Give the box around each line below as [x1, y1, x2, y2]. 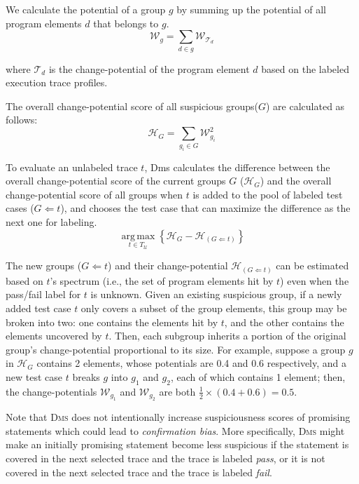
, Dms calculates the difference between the [144, 159, 330, 174]
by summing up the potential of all [176, 2, 326, 16]
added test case [6, 300, 71, 315]
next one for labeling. [6, 215, 97, 229]
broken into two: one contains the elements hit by [6, 314, 218, 329]
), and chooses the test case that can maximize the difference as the [60, 201, 351, 215]
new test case [6, 369, 63, 384]
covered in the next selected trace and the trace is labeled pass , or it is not [6, 450, 325, 465]
